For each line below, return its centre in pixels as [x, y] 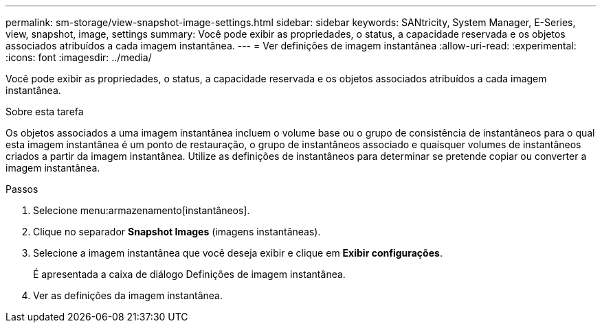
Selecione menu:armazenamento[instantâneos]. [142, 210]
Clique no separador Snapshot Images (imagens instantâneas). [177, 232]
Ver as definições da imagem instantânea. [128, 295]
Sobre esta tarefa [45, 112]
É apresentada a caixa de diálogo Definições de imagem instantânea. [189, 274]
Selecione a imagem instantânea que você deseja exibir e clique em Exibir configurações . [238, 253]
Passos [22, 189]
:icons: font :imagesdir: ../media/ [79, 57]
